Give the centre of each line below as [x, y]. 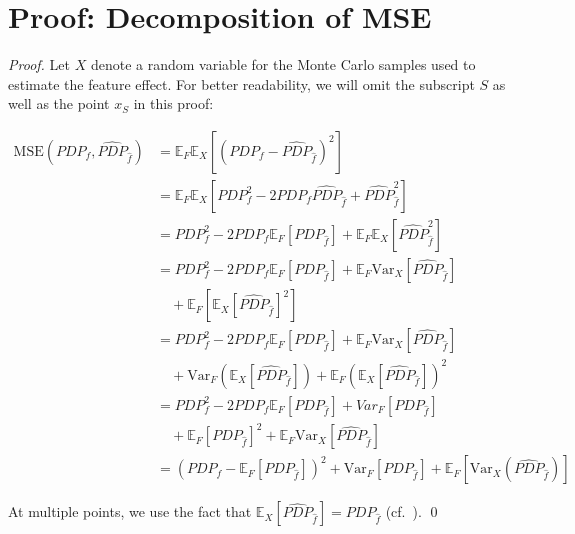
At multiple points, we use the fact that [130, 511]
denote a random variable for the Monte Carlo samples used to [283, 64]
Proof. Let [39, 64]
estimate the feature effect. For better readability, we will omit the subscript [241, 83]
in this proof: [173, 103]
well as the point [59, 103]
